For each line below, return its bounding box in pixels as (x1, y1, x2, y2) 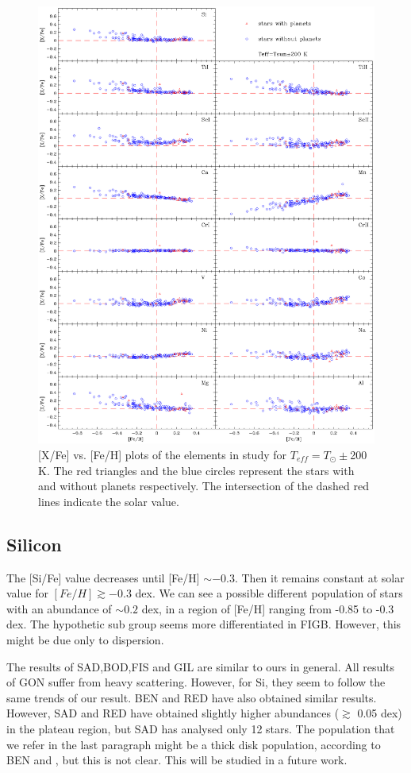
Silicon (6, 531, 62, 556)
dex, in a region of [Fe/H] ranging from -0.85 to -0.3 (141, 600, 394, 616)
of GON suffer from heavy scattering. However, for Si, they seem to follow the (6, 674, 386, 690)
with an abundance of (6, 600, 112, 616)
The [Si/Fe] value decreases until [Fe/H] (6, 569, 200, 586)
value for (6, 585, 48, 601)
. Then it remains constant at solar (234, 569, 405, 586)
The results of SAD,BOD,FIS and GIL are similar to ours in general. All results (6, 658, 395, 674)
